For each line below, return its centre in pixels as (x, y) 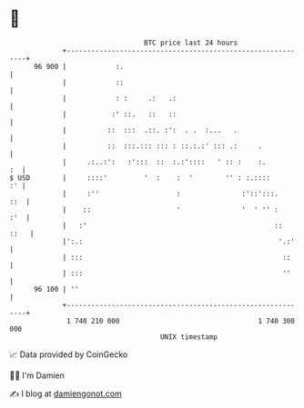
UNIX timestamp (189, 337)
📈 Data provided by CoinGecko (69, 354)
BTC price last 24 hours (191, 43)
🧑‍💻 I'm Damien (37, 375)
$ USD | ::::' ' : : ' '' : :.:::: (140, 178)
